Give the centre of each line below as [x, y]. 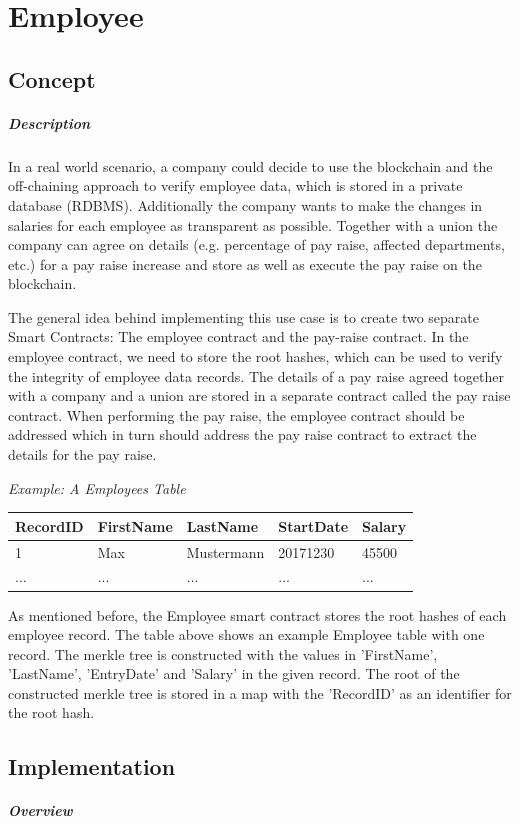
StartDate [313, 525]
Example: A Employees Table [97, 487]
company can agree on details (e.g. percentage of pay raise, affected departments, [256, 244]
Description [49, 122]
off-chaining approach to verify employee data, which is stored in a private [235, 185]
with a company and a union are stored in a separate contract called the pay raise [259, 395]
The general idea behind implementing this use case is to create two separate [243, 316]
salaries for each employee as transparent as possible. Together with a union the [253, 224]
